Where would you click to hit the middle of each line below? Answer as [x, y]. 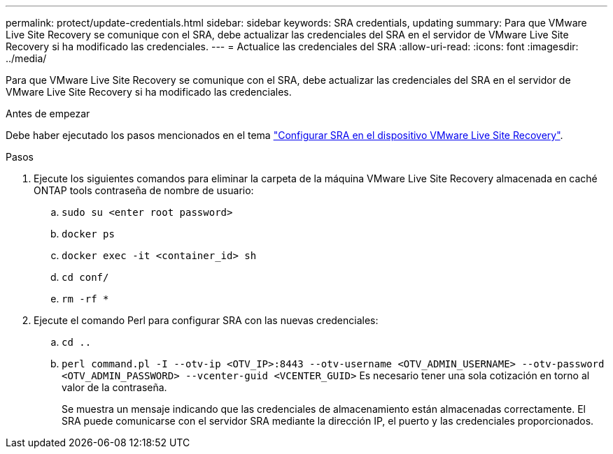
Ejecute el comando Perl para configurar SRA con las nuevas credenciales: [206, 320]
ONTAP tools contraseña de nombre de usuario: [144, 190]
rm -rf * [85, 299]
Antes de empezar [48, 113]
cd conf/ [85, 277]
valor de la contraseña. [114, 387]
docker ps [88, 234]
